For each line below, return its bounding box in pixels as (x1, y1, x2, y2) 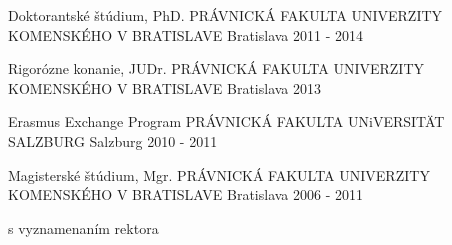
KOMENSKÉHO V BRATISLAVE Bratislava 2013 (8, 77, 322, 98)
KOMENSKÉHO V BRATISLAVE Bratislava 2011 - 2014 (8, 24, 364, 45)
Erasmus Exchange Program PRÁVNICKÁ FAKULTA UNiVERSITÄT (8, 111, 445, 132)
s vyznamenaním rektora (8, 217, 159, 238)
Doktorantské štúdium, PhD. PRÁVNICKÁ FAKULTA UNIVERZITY (8, 5, 443, 25)
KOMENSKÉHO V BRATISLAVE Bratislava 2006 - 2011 (8, 184, 364, 205)
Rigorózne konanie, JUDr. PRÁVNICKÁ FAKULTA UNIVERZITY (8, 58, 425, 79)
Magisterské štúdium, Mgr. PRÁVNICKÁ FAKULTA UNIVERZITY (8, 164, 430, 185)
